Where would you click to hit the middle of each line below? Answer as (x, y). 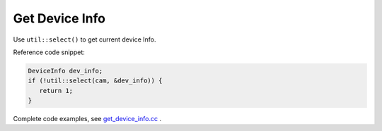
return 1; (56, 91)
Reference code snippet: (49, 52)
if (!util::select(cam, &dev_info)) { (95, 81)
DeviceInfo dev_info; (65, 71)
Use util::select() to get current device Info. (85, 39)
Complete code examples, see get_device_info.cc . (87, 119)
